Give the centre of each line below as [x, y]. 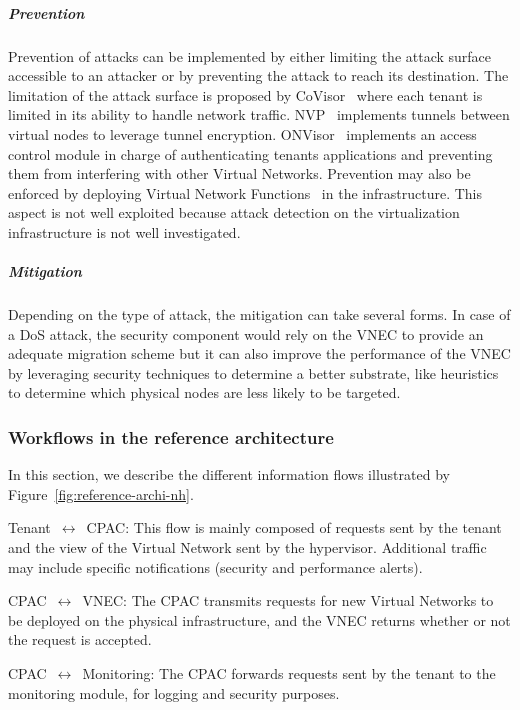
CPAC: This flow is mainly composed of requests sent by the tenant [294, 527]
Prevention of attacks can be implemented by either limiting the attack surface [250, 55]
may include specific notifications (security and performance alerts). [215, 566]
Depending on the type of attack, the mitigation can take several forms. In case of [259, 314]
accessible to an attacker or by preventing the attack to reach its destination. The [258, 75]
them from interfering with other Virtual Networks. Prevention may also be [239, 173]
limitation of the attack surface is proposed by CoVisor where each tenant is [245, 94]
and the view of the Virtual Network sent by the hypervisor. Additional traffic [247, 547]
